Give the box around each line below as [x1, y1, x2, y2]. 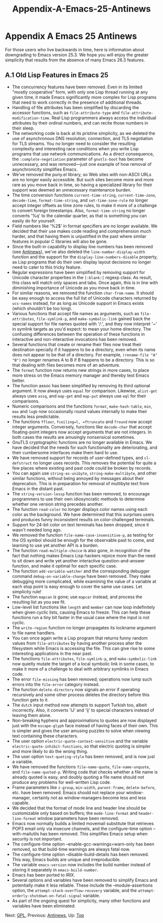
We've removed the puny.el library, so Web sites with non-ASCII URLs [12, 171, 152, 177]
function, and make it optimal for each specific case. [12, 563, 117, 569]
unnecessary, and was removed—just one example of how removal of [12, 161, 152, 167]
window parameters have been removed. [37, 815, 119, 821]
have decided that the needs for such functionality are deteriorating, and [12, 445, 158, 450]
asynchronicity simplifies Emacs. [12, 166, 78, 172]
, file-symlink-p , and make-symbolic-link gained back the [33, 316, 151, 321]
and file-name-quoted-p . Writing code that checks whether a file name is [12, 769, 158, 775]
